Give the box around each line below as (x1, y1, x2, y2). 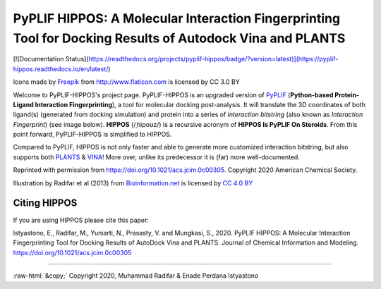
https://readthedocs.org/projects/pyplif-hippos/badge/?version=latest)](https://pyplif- (88, 55, 339, 63)
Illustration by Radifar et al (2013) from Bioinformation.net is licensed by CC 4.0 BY (13, 178, 253, 187)
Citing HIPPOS (13, 197, 78, 209)
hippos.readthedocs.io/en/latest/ (13, 64, 109, 73)
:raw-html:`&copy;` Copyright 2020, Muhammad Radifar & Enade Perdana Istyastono (13, 271, 259, 280)
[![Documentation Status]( (13, 55, 89, 63)
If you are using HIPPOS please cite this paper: (13, 216, 150, 224)
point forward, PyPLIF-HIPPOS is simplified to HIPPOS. (13, 130, 172, 139)
